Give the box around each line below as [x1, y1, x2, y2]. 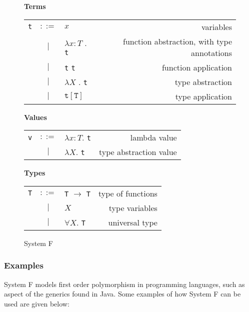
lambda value [130, 131, 177, 143]
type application [175, 90, 232, 102]
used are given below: [4, 298, 69, 308]
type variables [108, 201, 157, 213]
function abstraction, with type [123, 35, 232, 47]
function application [161, 61, 232, 73]
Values [24, 111, 47, 122]
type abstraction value [99, 146, 177, 158]
